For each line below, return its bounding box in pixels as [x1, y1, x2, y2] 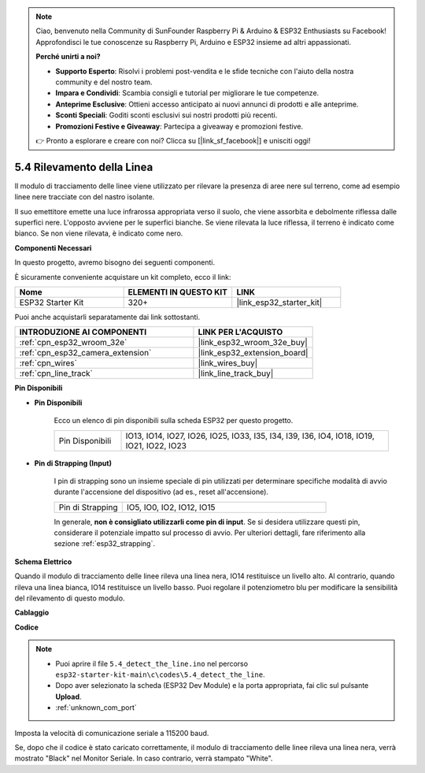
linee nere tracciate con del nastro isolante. [14, 192, 155, 202]
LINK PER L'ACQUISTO [198, 327, 283, 338]
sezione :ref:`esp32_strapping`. [54, 539, 155, 548]
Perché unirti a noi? [35, 52, 102, 61]
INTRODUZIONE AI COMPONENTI [19, 327, 147, 338]
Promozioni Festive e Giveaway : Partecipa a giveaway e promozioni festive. [55, 121, 303, 131]
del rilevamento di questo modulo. [14, 593, 125, 603]
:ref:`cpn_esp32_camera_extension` [19, 347, 152, 359]
